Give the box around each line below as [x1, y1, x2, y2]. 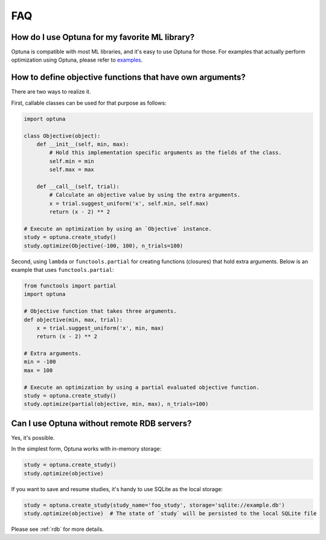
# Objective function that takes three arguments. [24, 308, 177, 315]
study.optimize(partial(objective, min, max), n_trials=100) [24, 400, 209, 408]
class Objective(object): [24, 132, 101, 139]
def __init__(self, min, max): [36, 141, 129, 147]
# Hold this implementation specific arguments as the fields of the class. [49, 149, 282, 156]
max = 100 [24, 367, 53, 374]
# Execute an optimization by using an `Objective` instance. [24, 225, 212, 232]
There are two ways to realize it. [11, 88, 91, 95]
